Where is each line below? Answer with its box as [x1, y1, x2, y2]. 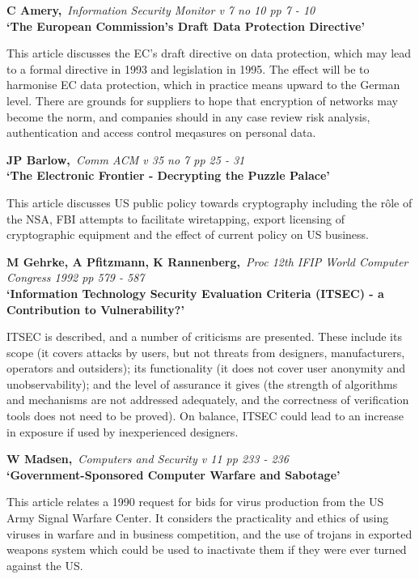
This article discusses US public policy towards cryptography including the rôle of [6, 194, 413, 211]
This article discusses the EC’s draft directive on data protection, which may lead [6, 45, 412, 62]
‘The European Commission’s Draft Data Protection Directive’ [6, 17, 365, 34]
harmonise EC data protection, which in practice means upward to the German [6, 76, 400, 93]
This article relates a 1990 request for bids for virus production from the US [6, 493, 384, 510]
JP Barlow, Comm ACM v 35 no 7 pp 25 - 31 [6, 151, 245, 168]
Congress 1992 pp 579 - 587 [6, 269, 145, 286]
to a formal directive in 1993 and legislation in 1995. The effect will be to [6, 60, 370, 77]
